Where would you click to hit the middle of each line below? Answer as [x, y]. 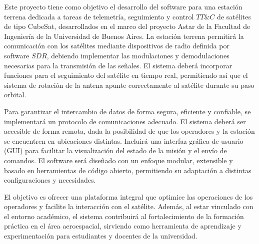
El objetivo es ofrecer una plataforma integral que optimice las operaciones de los [128, 196]
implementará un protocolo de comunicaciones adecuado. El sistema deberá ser [125, 121]
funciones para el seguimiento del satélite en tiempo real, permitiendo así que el [126, 75]
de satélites [234, 16]
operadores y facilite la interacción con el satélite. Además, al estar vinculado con [129, 206]
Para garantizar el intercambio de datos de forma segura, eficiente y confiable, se [127, 111]
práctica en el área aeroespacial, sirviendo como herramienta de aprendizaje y [123, 226]
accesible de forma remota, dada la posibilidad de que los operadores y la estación [129, 131]
